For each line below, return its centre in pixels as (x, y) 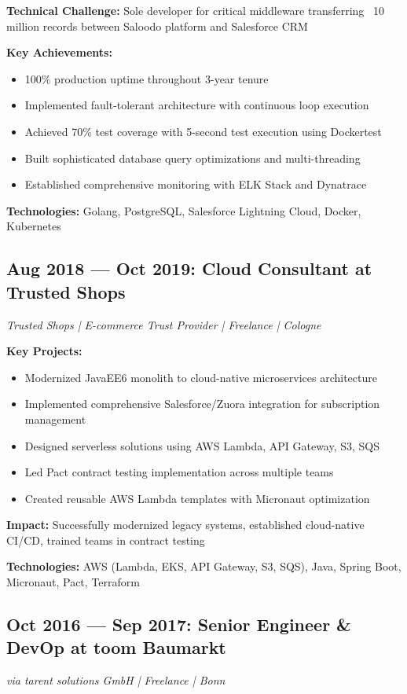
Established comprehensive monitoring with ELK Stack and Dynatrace (196, 184)
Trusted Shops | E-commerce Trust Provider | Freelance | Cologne (164, 324)
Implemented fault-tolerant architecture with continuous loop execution (197, 105)
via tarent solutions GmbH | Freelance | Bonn (116, 680)
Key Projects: (44, 351)
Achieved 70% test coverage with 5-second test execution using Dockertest (203, 131)
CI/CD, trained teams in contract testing (106, 540)
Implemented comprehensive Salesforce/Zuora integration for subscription (202, 404)
